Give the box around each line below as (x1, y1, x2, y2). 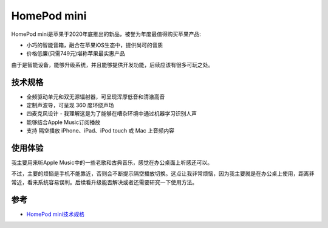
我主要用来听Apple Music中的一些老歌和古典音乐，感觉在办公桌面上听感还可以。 (11, 159, 213, 167)
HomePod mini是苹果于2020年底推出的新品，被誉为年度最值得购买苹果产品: (11, 30, 202, 38)
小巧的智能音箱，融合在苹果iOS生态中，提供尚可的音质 (26, 41, 163, 49)
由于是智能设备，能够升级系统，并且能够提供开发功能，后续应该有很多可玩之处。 (11, 61, 214, 68)
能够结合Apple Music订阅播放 (26, 119, 100, 126)
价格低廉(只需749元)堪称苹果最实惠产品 (26, 50, 126, 57)
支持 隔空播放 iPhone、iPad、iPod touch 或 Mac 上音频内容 (26, 127, 174, 134)
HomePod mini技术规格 (26, 210, 85, 218)
